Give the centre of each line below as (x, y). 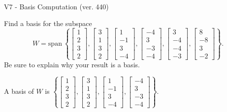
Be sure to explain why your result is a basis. (72, 64)
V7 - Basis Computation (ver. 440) (56, 6)
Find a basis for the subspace (48, 23)
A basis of (19, 91)
